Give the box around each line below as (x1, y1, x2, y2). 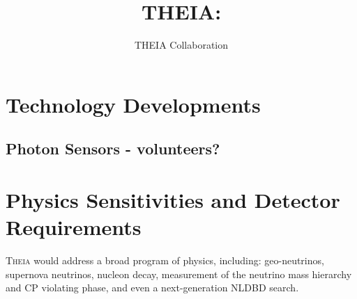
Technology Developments (6, 90, 261, 118)
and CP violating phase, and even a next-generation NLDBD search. (6, 280, 299, 295)
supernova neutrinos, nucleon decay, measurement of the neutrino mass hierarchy (6, 266, 352, 281)
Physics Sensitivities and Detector (6, 185, 340, 213)
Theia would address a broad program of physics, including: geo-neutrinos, (6, 253, 324, 267)
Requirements (6, 213, 142, 241)
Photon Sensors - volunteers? (6, 138, 220, 159)
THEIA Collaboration (134, 38, 229, 52)
